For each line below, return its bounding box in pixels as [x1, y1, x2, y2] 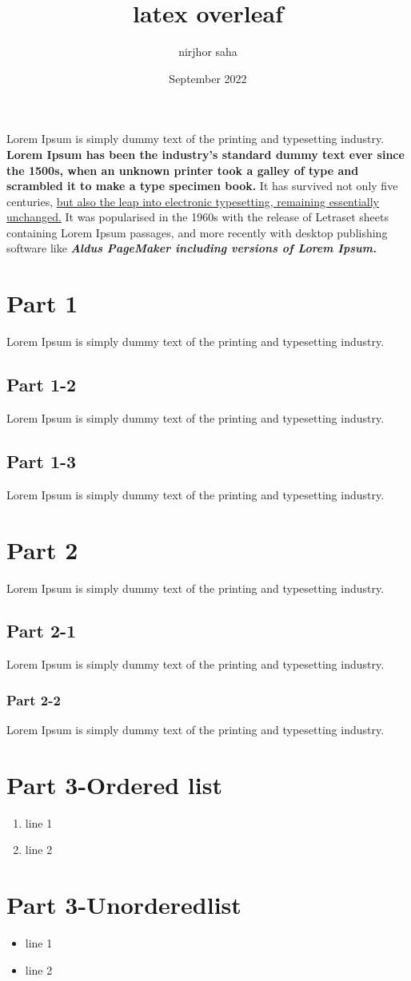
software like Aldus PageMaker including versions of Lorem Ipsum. [6, 240, 377, 256]
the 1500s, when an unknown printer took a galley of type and [6, 161, 359, 178]
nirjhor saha [178, 43, 237, 60]
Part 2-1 [6, 618, 77, 643]
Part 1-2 [6, 372, 77, 397]
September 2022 [169, 70, 247, 86]
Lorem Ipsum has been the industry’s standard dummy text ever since [6, 145, 405, 162]
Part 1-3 [6, 448, 77, 473]
